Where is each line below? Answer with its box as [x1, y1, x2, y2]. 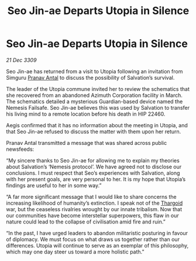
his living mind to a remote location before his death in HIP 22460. [6, 110, 166, 117]
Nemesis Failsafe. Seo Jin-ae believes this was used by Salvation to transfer [6, 104, 190, 111]
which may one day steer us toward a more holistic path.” [6, 248, 145, 255]
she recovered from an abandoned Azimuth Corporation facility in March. [6, 91, 183, 99]
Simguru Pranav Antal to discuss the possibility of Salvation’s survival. [6, 74, 175, 81]
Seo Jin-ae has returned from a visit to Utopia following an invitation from [6, 67, 183, 74]
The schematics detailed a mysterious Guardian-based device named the [6, 98, 183, 105]
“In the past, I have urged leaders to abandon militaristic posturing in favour [6, 229, 188, 236]
